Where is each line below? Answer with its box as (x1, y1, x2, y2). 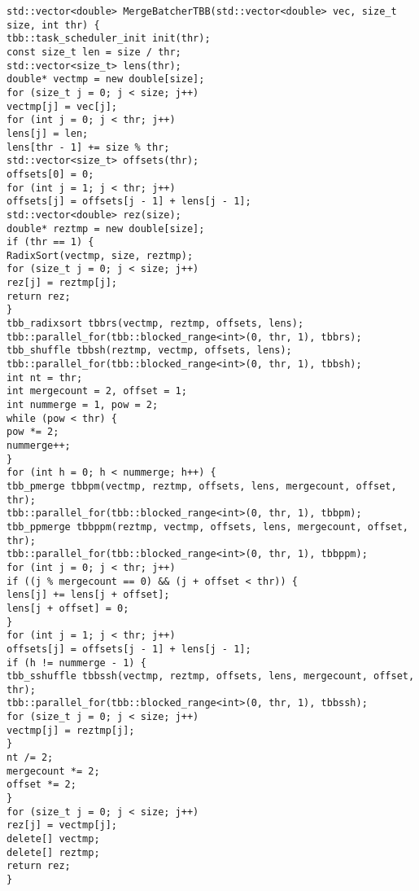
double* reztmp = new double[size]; (7, 222, 205, 235)
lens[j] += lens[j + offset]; (7, 589, 170, 601)
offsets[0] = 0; (7, 168, 94, 180)
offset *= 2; (7, 779, 76, 791)
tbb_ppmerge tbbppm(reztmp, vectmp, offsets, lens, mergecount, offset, (7, 520, 408, 533)
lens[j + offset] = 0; (7, 602, 129, 614)
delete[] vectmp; (7, 833, 100, 845)
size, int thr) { (7, 19, 100, 31)
